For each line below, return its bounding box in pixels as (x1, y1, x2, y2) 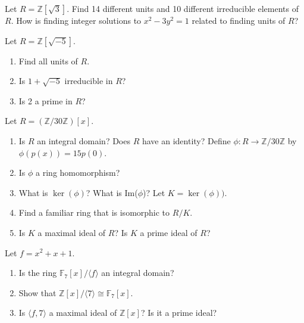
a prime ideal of (140, 226, 198, 238)
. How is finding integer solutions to (11, 14, 142, 26)
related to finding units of (192, 14, 286, 26)
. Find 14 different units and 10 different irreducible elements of (67, 2, 299, 14)
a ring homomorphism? (36, 166, 120, 179)
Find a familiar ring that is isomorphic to (18, 206, 170, 219)
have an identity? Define (142, 134, 231, 147)
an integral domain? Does (37, 134, 130, 147)
